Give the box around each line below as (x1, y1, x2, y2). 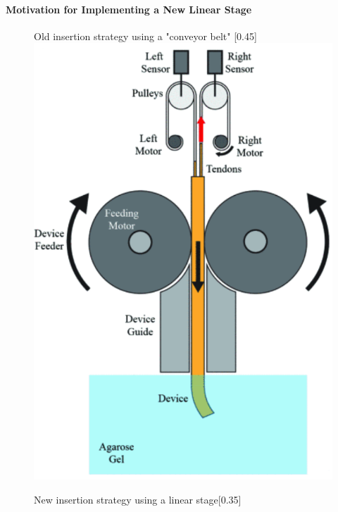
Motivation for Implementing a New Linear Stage (6, 1, 252, 16)
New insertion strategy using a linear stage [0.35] (34, 492, 242, 506)
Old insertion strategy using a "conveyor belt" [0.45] (34, 28, 257, 43)
